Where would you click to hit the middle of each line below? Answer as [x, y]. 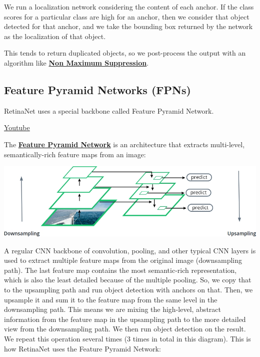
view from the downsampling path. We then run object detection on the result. [125, 329]
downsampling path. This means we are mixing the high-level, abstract [112, 309]
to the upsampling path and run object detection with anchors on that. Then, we [128, 290]
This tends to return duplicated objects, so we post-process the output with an [125, 53]
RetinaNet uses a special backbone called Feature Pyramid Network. [109, 110]
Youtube [17, 127]
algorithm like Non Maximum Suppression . [76, 62]
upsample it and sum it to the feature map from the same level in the [111, 299]
